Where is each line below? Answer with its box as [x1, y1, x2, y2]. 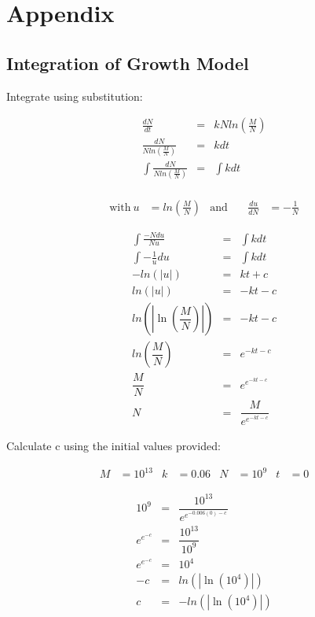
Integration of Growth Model [6, 50, 249, 75]
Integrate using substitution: [6, 87, 143, 104]
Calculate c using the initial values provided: [6, 438, 221, 454]
